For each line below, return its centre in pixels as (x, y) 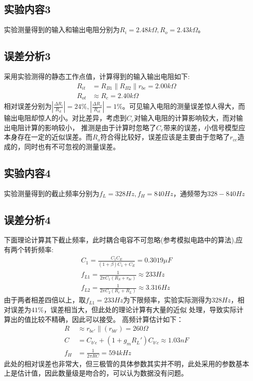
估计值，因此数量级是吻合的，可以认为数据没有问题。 (102, 373)
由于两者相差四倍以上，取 (45, 300)
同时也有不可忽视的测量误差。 (72, 146)
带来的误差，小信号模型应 (205, 127)
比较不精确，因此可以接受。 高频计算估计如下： (107, 319)
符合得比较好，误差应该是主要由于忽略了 (165, 137)
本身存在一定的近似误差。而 (48, 137)
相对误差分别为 (28, 106)
